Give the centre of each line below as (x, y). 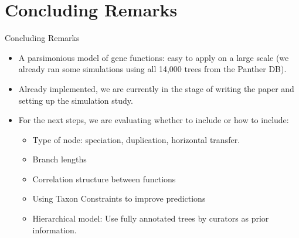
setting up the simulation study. (76, 100)
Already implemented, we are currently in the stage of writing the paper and (156, 88)
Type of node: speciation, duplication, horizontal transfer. (136, 139)
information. (55, 229)
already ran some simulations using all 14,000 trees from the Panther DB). (152, 69)
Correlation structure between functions (104, 178)
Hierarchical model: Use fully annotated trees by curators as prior (151, 218)
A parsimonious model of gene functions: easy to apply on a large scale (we (154, 57)
